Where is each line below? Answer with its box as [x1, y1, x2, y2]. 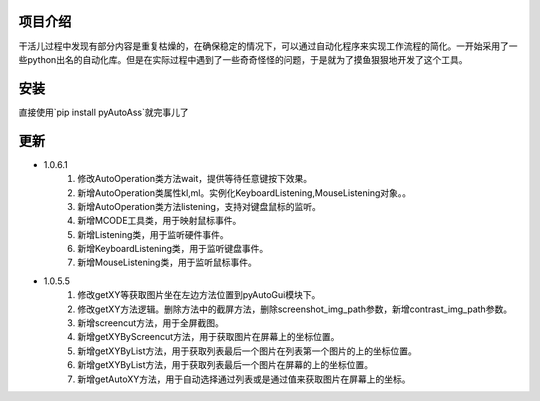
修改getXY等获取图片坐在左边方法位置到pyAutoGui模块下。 [77, 289, 321, 301]
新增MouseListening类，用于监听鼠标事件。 [77, 256, 257, 269]
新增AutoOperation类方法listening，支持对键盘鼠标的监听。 [77, 200, 322, 212]
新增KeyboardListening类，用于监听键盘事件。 [77, 243, 269, 255]
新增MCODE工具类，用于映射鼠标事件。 [77, 215, 242, 227]
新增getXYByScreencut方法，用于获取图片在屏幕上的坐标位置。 [77, 331, 340, 343]
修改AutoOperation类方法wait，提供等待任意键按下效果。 [77, 173, 313, 185]
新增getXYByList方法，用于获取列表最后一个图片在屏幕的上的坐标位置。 [77, 359, 374, 371]
